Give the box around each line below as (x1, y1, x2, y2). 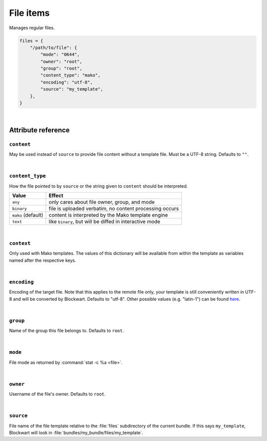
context (9, 240, 31, 246)
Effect (48, 192, 64, 199)
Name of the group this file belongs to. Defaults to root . (9, 328, 124, 334)
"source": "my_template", (40, 87, 103, 92)
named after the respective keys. (9, 257, 76, 263)
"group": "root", (40, 66, 83, 71)
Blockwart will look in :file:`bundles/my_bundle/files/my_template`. (9, 430, 143, 436)
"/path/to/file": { (30, 45, 78, 50)
